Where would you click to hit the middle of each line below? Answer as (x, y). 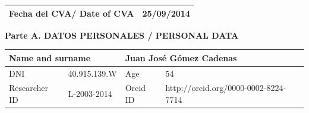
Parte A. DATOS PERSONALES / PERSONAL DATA (122, 35)
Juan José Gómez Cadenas (181, 57)
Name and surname (50, 57)
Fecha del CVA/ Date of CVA (72, 13)
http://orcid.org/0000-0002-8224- (226, 88)
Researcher (29, 88)
